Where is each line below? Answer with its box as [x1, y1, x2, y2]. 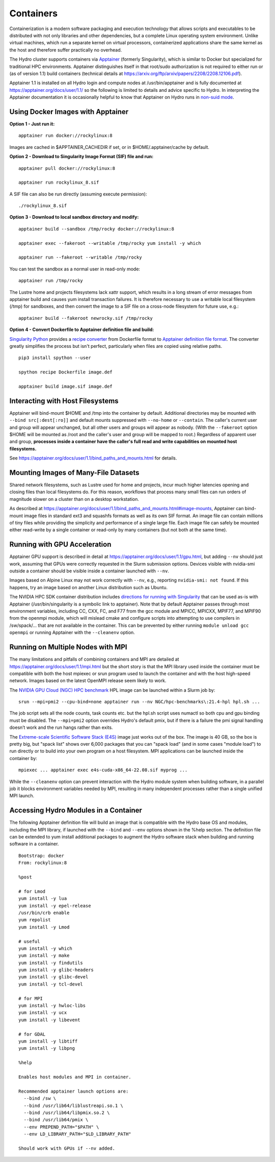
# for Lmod [18, 888, 46, 894]
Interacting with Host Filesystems [9, 396, 119, 405]
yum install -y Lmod [18, 924, 70, 930]
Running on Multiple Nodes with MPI [9, 643, 127, 651]
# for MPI [18, 995, 43, 1001]
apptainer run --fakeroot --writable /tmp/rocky [18, 255, 142, 260]
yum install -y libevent [18, 1017, 80, 1023]
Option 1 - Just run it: [9, 120, 55, 127]
